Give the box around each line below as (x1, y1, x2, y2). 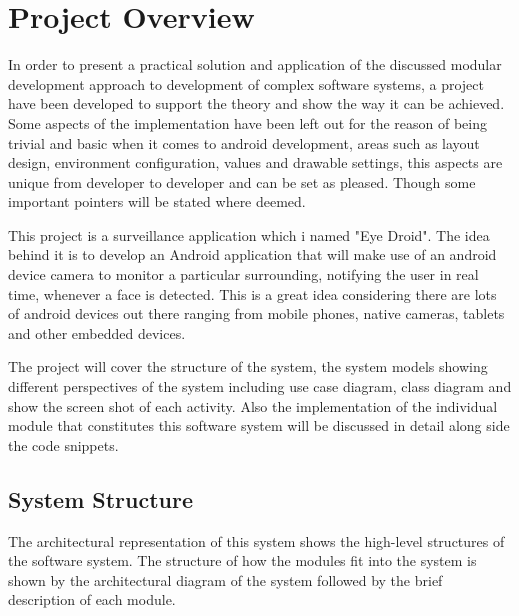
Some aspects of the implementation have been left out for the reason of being (8, 112, 488, 133)
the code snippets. (8, 434, 119, 455)
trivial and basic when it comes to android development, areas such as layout (8, 132, 480, 153)
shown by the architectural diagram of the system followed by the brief (8, 569, 443, 590)
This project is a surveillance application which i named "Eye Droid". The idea (8, 224, 490, 245)
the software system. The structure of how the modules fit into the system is (8, 550, 477, 571)
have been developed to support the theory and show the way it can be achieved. (8, 93, 505, 114)
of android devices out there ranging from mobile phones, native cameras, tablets (8, 303, 505, 324)
